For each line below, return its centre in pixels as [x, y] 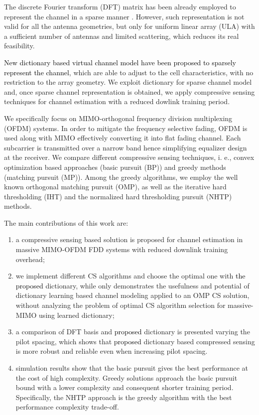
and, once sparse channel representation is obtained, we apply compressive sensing [129, 91]
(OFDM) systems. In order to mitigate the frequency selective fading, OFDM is [126, 128]
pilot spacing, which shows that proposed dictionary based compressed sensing [135, 341]
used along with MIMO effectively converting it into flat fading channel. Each [123, 138]
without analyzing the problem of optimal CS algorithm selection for [121, 305]
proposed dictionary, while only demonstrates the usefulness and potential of [132, 285]
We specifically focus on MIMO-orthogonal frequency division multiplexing [118, 118]
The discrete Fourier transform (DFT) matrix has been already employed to [120, 6]
